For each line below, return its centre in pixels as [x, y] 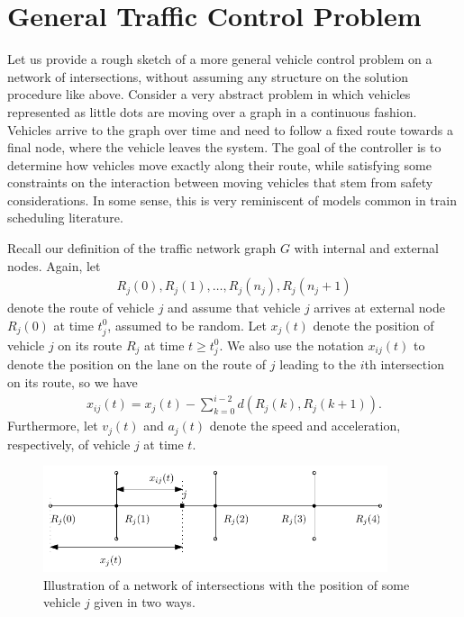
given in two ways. [145, 602]
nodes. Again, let [54, 265]
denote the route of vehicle [81, 308]
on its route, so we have [73, 381]
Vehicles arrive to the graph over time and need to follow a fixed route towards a [231, 129]
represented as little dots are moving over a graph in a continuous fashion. [212, 111]
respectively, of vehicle [69, 444]
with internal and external [366, 248]
